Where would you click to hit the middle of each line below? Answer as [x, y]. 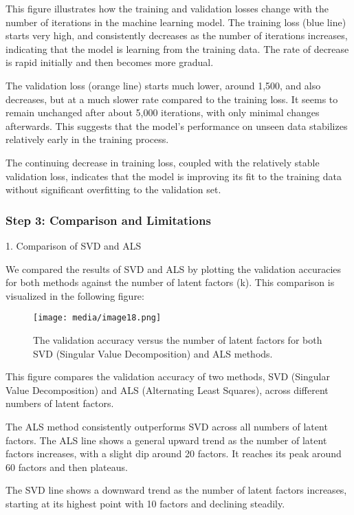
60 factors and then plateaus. [67, 467]
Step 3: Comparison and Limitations [108, 220]
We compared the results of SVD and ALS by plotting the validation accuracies [174, 269]
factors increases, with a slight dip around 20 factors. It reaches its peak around [174, 453]
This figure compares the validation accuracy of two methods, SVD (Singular [168, 376]
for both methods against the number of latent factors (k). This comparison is [170, 282]
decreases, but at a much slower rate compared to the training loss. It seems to [172, 99]
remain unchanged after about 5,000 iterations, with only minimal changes [163, 112]
